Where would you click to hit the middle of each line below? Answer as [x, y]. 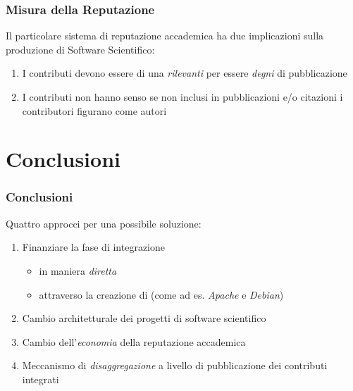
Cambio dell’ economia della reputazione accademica [134, 341]
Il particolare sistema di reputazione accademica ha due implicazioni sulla [165, 36]
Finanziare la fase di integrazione [93, 247]
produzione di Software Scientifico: [80, 49]
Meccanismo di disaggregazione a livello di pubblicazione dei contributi [175, 365]
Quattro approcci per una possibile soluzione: [104, 223]
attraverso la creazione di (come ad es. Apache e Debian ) [161, 294]
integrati [41, 379]
